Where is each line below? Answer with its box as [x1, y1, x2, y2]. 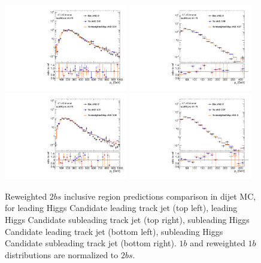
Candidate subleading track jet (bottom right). [5, 237, 177, 249]
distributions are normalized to [5, 248, 119, 261]
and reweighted [190, 237, 245, 249]
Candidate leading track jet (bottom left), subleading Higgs [5, 225, 223, 237]
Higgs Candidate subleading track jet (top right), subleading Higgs [5, 213, 250, 226]
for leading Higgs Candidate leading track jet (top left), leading [5, 201, 238, 214]
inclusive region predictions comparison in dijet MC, [64, 189, 256, 202]
